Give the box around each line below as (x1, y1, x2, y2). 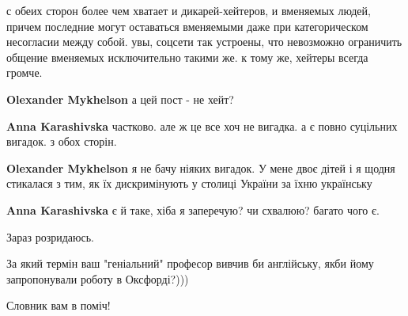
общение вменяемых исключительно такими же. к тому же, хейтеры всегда (6, 48, 368, 65)
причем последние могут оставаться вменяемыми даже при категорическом (6, 17, 368, 34)
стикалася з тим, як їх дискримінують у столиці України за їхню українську (6, 175, 372, 192)
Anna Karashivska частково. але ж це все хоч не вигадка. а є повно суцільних (6, 117, 398, 134)
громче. (6, 64, 43, 81)
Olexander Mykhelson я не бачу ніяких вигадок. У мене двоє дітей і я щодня (6, 159, 395, 176)
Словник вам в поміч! (6, 297, 111, 314)
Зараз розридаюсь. (6, 228, 94, 245)
